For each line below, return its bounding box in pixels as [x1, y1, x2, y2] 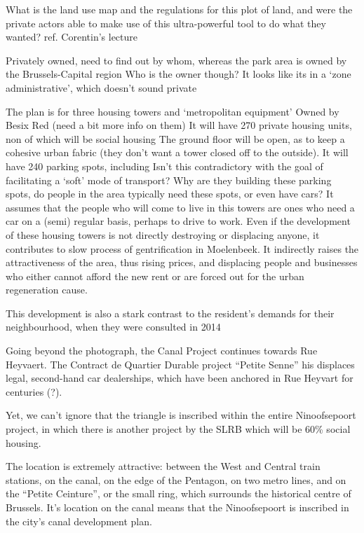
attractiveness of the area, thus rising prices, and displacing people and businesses [6, 255, 358, 270]
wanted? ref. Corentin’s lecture [6, 29, 138, 44]
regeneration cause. [6, 282, 88, 297]
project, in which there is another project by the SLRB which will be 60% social [6, 422, 351, 436]
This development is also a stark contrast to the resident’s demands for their [6, 305, 335, 320]
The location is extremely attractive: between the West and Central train [6, 459, 321, 473]
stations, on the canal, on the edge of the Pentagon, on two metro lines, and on [6, 472, 346, 487]
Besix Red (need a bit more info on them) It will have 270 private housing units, [6, 118, 352, 132]
